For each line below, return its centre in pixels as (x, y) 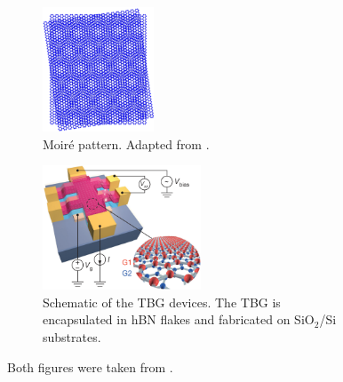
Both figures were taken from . (90, 366)
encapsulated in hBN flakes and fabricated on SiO (179, 319)
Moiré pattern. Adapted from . (126, 143)
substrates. (72, 336)
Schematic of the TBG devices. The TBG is (162, 302)
